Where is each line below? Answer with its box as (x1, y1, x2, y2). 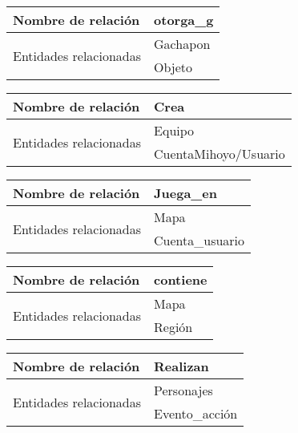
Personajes (154, 381, 213, 399)
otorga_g (154, 10, 214, 29)
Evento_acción (154, 404, 238, 423)
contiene (154, 270, 207, 289)
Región (154, 318, 193, 336)
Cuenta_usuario (154, 231, 245, 249)
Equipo (154, 121, 195, 140)
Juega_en (154, 184, 217, 202)
